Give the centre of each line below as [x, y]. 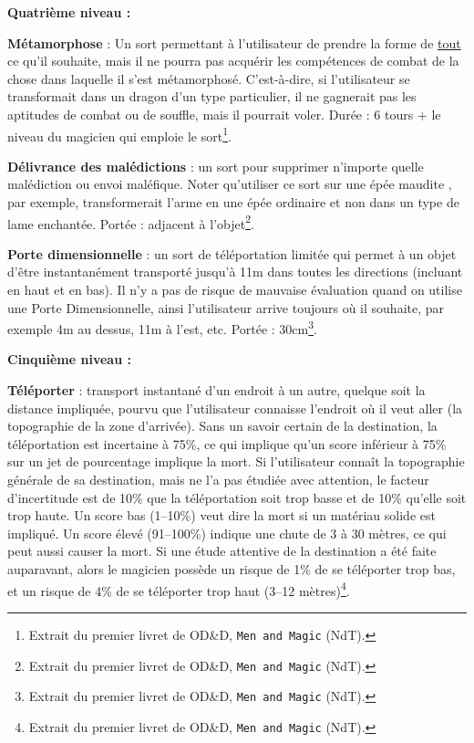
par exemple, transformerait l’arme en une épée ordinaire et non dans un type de [233, 202]
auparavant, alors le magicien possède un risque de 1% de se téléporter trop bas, [232, 569]
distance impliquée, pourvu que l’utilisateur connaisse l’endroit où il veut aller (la [235, 408]
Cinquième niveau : [69, 359]
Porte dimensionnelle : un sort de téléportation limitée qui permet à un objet [232, 253]
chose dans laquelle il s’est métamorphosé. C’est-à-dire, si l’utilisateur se [209, 78]
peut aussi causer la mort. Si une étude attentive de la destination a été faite [222, 551]
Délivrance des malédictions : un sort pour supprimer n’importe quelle [216, 166]
